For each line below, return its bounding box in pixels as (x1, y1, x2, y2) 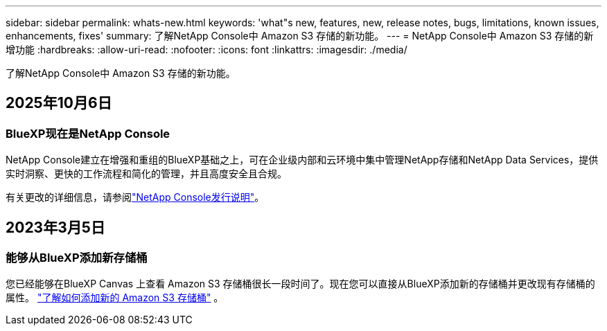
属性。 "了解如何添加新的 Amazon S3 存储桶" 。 (6, 292, 224, 304)
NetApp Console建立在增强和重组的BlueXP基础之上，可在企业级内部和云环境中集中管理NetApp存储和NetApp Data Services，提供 (6, 154, 599, 166)
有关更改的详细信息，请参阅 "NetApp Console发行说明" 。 (6, 191, 265, 204)
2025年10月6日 (6, 94, 112, 112)
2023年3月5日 (6, 218, 105, 236)
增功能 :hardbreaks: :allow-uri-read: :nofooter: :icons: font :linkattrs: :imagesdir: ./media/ (6, 44, 407, 55)
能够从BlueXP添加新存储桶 (6, 251, 148, 265)
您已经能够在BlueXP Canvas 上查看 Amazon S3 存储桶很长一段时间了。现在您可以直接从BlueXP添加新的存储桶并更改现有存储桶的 (6, 278, 595, 290)
